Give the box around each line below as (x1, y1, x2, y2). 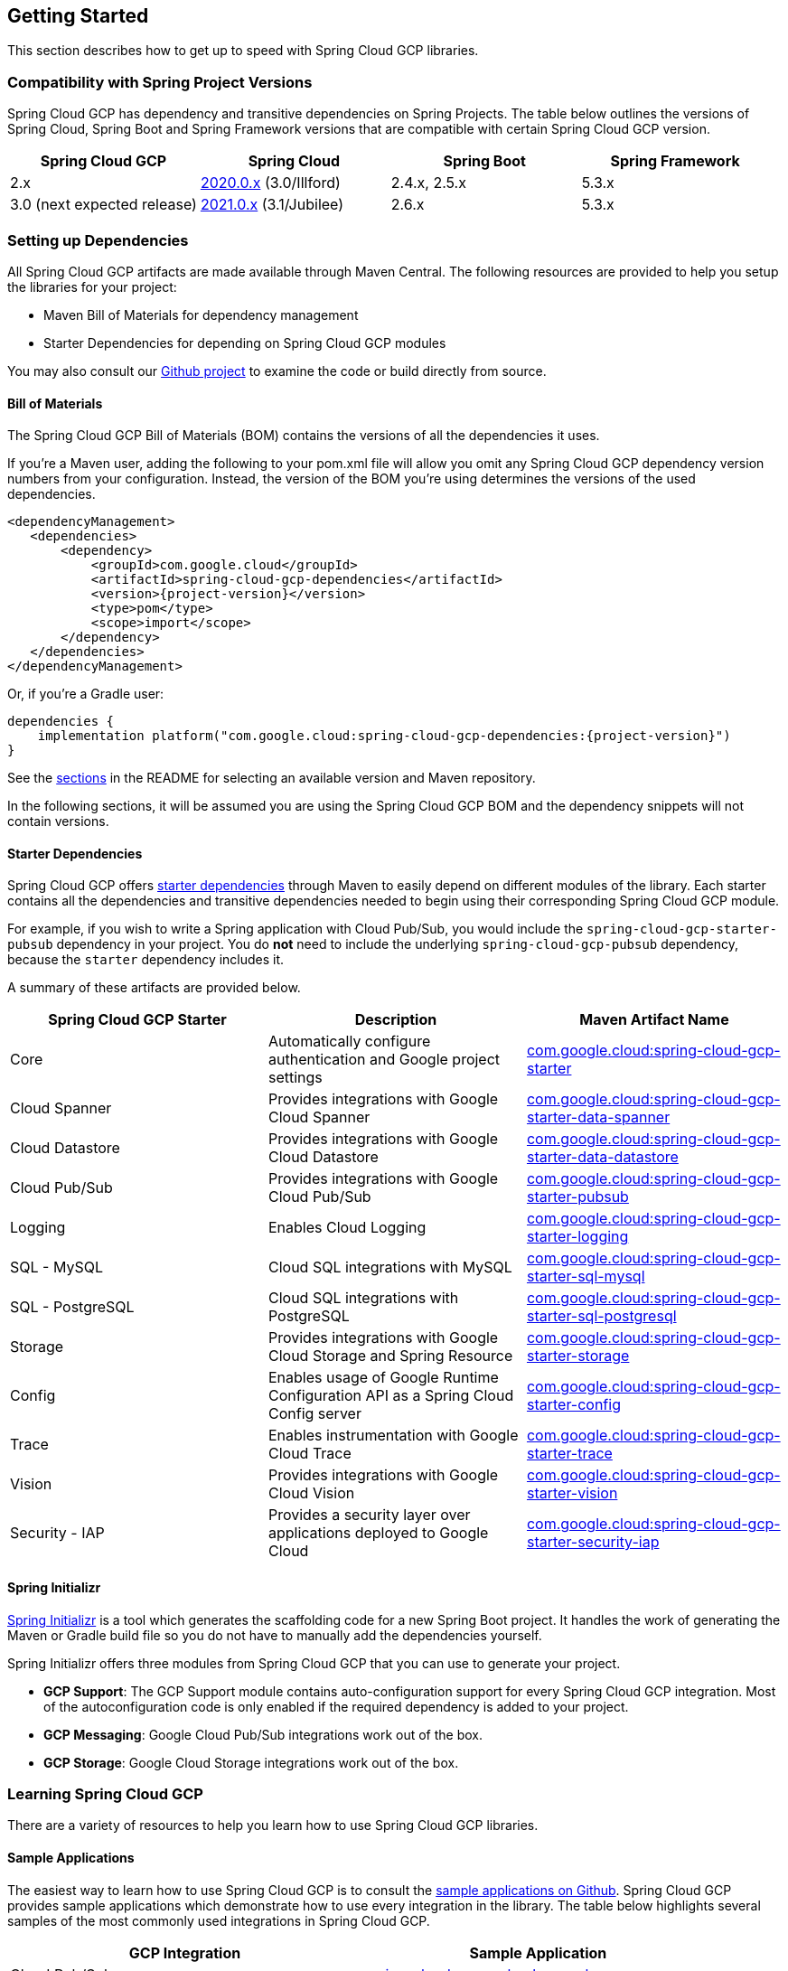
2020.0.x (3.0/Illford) (200, 174, 341, 192)
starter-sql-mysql (526, 1267, 645, 1286)
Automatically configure (267, 1032, 431, 1051)
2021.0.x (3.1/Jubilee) (200, 195, 344, 214)
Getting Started (7, 5, 149, 27)
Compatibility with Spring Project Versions (7, 72, 313, 91)
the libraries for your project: (7, 278, 177, 295)
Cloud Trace (267, 1444, 352, 1463)
